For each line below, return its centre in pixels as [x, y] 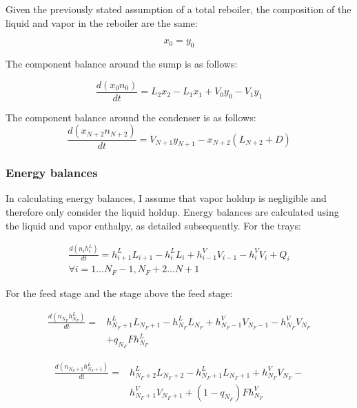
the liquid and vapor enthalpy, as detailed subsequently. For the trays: [153, 225]
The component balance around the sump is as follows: [122, 63]
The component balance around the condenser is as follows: [131, 117]
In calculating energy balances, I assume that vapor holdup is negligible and [166, 198]
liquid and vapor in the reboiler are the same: [102, 22]
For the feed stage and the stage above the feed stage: [119, 293]
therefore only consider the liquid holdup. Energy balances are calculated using [172, 212]
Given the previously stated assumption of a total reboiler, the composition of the [178, 9]
